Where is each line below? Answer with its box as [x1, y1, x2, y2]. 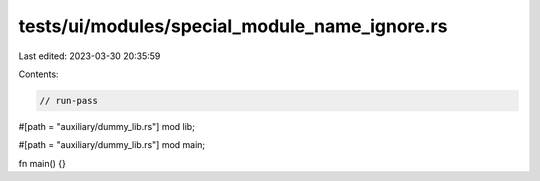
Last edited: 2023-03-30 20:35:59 [18, 50, 161, 62]
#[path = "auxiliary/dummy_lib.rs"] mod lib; [18, 120, 195, 132]
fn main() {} [18, 157, 67, 169]
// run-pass [39, 95, 99, 106]
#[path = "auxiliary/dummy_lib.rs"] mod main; [18, 139, 206, 151]
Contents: [18, 68, 59, 80]
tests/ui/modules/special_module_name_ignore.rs [18, 15, 448, 37]
